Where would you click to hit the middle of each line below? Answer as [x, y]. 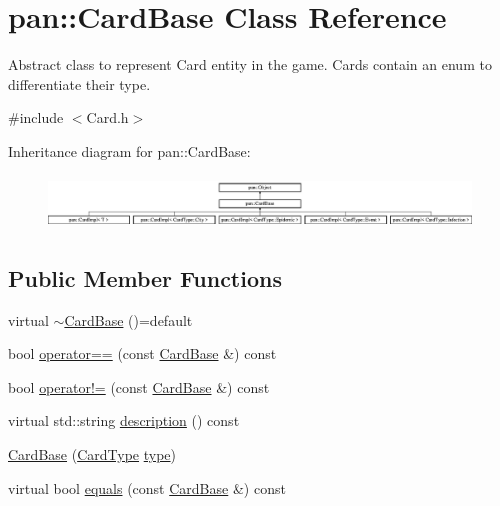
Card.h [107, 117]
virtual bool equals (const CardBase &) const [147, 487]
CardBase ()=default [128, 319]
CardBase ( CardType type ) [92, 453]
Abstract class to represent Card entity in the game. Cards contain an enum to [250, 64]
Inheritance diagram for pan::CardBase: [129, 150]
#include [36, 117]
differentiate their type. [79, 83]
